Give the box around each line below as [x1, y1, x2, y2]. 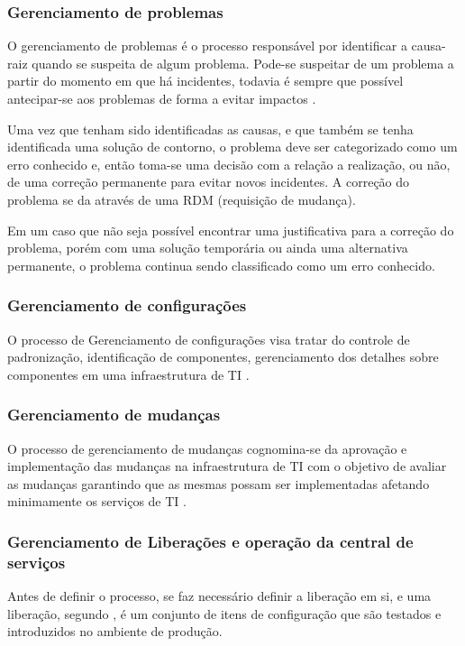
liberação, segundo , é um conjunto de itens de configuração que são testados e [7, 604, 442, 623]
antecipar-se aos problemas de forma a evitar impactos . [7, 89, 316, 107]
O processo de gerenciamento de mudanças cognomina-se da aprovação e [7, 438, 407, 457]
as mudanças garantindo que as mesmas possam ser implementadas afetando [7, 474, 430, 493]
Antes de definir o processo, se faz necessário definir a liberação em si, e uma [7, 586, 432, 605]
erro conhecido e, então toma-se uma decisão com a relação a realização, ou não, [7, 154, 451, 173]
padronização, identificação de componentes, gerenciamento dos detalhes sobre [7, 347, 439, 366]
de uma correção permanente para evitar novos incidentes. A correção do [7, 172, 410, 191]
